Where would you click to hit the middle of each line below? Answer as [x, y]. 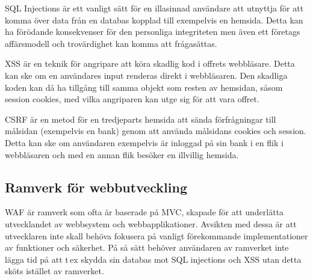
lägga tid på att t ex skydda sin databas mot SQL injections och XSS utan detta [153, 259]
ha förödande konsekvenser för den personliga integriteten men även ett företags [153, 32]
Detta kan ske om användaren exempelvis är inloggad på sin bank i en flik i [144, 142]
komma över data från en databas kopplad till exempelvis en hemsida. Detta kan [154, 20]
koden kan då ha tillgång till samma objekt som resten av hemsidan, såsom [144, 87]
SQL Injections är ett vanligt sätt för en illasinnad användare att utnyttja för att [154, 8]
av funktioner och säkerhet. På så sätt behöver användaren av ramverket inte [147, 247]
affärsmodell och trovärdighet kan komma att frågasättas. [111, 43]
